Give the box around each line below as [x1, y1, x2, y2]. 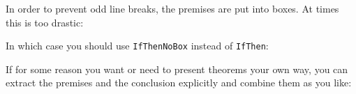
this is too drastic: [6, 15, 84, 29]
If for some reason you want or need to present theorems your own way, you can [6, 61, 348, 76]
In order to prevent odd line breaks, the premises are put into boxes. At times [6, 1, 339, 15]
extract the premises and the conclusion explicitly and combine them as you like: [6, 75, 352, 90]
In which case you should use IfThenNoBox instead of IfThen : [6, 38, 269, 53]
